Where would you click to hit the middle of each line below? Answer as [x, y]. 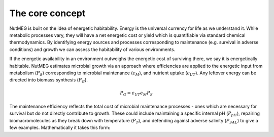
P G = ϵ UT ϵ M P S [136, 94]
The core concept [47, 13]
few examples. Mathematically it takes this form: [60, 128]
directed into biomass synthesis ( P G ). [49, 81]
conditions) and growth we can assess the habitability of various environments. [92, 49]
